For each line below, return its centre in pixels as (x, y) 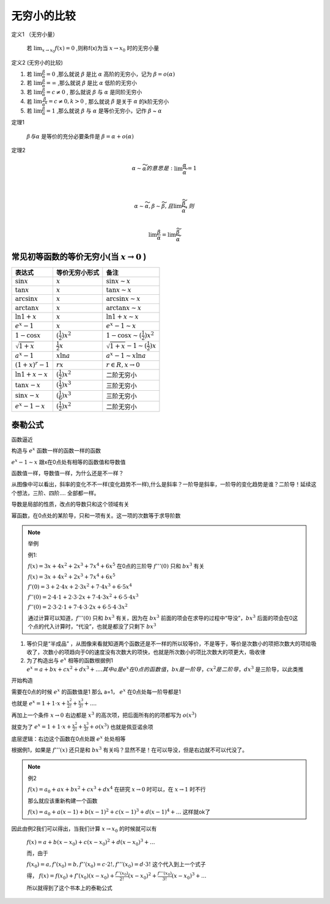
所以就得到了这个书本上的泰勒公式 (69, 887)
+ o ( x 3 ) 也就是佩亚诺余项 (122, 726)
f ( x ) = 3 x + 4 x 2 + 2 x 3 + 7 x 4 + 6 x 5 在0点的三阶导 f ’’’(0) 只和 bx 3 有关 (116, 566)
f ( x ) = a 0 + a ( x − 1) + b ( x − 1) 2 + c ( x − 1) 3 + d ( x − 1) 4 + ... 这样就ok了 (119, 812)
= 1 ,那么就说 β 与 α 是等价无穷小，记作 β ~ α (104, 111)
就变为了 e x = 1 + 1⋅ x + (41, 726)
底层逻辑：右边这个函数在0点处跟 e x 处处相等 (68, 739)
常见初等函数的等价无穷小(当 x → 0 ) (79, 257)
